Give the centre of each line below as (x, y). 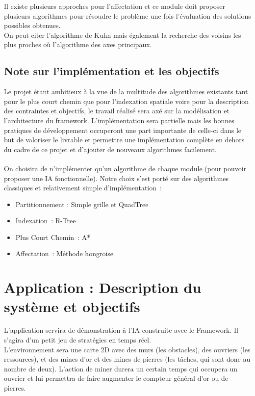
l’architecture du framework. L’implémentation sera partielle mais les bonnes (119, 120)
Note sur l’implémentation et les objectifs (112, 71)
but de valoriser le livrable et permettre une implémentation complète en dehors (124, 140)
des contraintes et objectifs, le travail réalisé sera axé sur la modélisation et (117, 111)
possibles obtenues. (32, 25)
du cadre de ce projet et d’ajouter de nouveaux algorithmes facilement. (110, 149)
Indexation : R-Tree (46, 221)
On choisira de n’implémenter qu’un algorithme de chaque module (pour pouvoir (125, 168)
